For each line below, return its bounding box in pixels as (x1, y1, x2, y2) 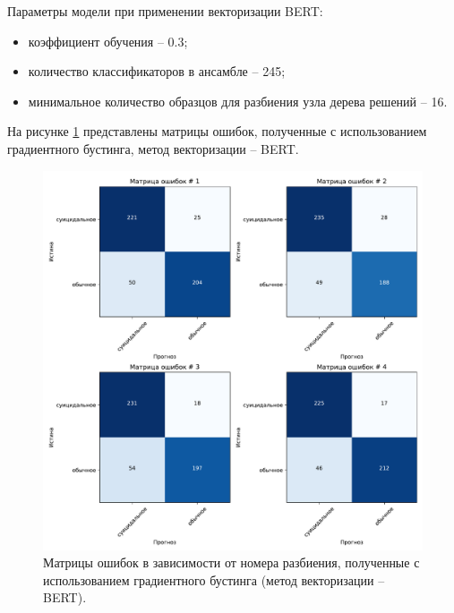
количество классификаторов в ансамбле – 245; (28, 62, 286, 81)
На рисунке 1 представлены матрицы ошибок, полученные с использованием (7, 122, 427, 140)
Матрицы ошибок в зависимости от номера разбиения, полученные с (43, 553, 420, 572)
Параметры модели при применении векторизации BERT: (7, 2, 323, 20)
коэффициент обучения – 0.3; (28, 31, 188, 50)
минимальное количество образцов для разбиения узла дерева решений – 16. (28, 91, 448, 110)
